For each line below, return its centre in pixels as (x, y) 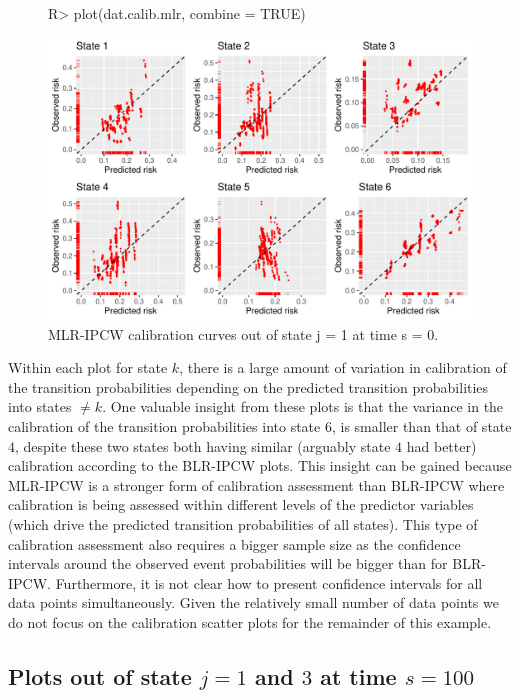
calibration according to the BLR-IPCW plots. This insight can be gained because (260, 465)
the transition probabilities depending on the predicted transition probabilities (248, 386)
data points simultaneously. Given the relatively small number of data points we (253, 602)
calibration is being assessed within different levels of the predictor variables (241, 504)
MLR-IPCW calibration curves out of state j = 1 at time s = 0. (243, 333)
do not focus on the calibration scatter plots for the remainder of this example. (250, 621)
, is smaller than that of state (421, 425)
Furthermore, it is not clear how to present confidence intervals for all (269, 582)
